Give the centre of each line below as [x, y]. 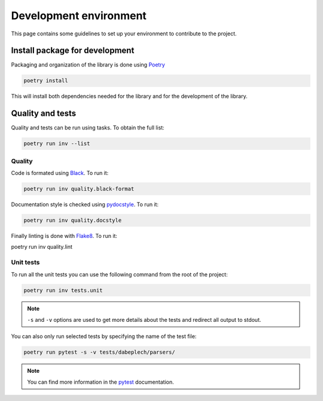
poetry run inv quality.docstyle [73, 220]
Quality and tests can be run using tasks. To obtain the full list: [88, 128]
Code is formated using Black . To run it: [60, 173]
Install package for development [73, 51]
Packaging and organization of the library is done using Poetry [88, 65]
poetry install [46, 81]
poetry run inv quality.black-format [79, 189]
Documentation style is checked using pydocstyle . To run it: [85, 204]
